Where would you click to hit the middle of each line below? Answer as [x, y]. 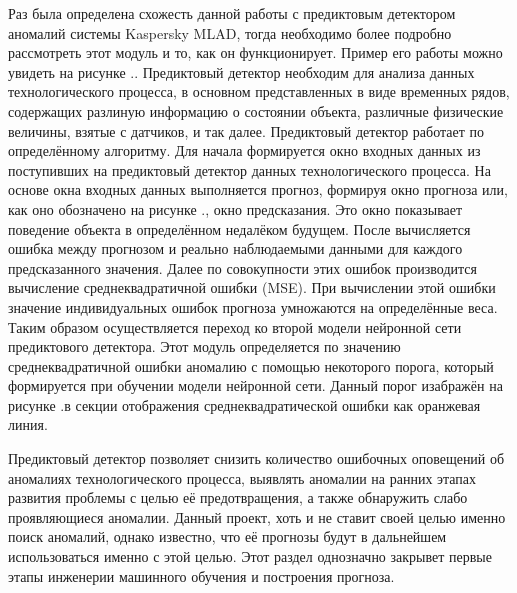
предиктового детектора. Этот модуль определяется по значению [204, 346]
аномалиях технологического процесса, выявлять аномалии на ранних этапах [242, 477]
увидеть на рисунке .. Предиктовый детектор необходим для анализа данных [241, 71]
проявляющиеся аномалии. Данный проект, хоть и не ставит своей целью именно [257, 516]
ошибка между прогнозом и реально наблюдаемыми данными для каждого [235, 248]
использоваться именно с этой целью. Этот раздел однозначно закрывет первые [250, 556]
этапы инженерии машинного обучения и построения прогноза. [201, 575]
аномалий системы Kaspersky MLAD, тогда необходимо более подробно [230, 32]
